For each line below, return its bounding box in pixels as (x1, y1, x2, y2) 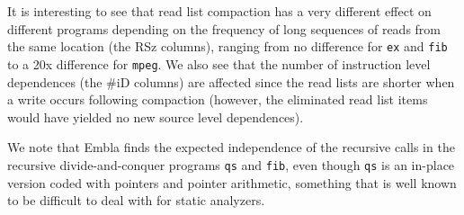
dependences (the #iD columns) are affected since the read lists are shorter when (7, 72, 455, 91)
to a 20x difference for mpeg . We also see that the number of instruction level (7, 54, 431, 73)
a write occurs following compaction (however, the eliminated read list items (7, 90, 428, 109)
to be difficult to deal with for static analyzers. (7, 191, 265, 210)
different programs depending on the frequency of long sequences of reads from (7, 19, 441, 38)
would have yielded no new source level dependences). (7, 107, 304, 126)
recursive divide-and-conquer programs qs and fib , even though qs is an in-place (7, 155, 455, 174)
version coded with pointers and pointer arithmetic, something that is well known (7, 173, 457, 192)
